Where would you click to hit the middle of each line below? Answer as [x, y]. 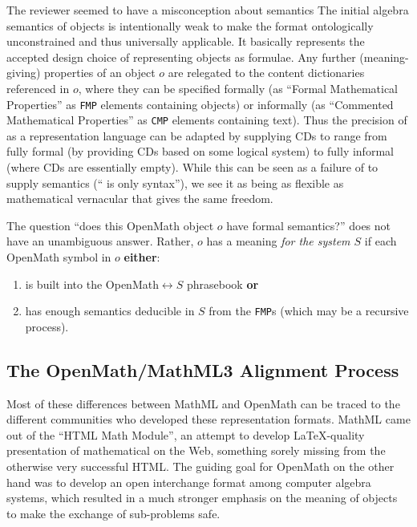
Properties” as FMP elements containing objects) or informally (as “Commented [200, 104]
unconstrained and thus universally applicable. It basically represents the [186, 41]
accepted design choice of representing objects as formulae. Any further [181, 57]
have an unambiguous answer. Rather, [100, 241]
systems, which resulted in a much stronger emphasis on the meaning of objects [202, 498]
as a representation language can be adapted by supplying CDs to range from [197, 135]
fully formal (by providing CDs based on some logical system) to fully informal [200, 151]
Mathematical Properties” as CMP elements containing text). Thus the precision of [207, 120]
